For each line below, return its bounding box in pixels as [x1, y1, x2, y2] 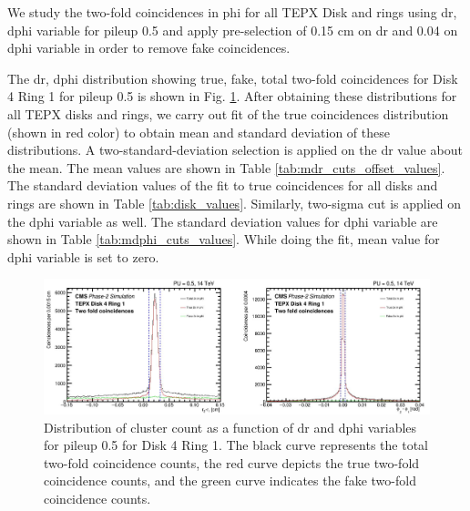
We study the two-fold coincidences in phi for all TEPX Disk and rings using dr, [7, 3, 457, 21]
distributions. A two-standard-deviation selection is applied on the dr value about [7, 140, 463, 159]
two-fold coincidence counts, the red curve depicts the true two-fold [44, 453, 420, 472]
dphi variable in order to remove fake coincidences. [7, 38, 291, 57]
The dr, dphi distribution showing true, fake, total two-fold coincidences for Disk [7, 68, 458, 87]
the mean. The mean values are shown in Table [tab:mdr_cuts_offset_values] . [7, 158, 445, 177]
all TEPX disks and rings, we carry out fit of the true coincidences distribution [7, 104, 449, 123]
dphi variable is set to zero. [7, 247, 159, 266]
